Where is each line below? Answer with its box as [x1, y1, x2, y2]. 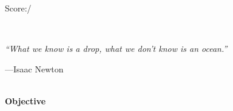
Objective [5, 95, 46, 107]
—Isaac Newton [5, 62, 64, 75]
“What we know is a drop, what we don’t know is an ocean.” [5, 42, 228, 55]
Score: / [5, 2, 32, 14]
